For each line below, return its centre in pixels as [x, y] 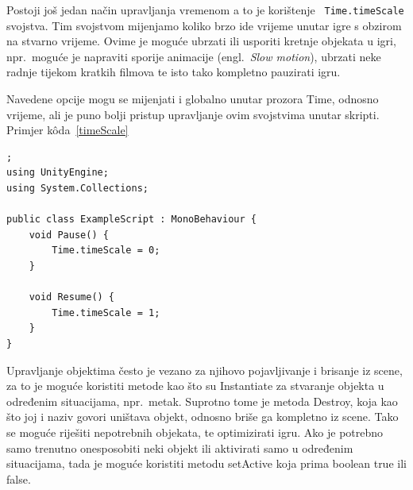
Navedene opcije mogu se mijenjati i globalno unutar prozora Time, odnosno [193, 99]
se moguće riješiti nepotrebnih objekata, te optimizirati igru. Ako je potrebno [195, 432]
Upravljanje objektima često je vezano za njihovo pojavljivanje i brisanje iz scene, [205, 370]
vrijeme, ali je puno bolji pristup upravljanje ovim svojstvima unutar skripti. [193, 114]
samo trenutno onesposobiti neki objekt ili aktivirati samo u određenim [180, 448]
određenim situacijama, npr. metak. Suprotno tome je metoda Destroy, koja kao [202, 401]
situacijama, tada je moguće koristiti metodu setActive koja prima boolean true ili [206, 463]
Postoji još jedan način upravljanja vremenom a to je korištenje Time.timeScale [205, 10]
